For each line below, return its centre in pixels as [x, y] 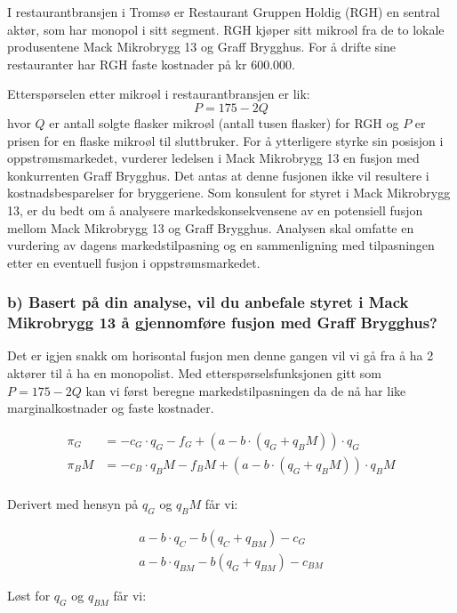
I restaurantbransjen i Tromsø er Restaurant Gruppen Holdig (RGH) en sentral [224, 12]
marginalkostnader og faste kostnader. [111, 408]
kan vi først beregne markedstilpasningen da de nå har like [246, 390]
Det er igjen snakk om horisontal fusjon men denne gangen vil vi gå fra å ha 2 [220, 355]
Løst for [29, 595]
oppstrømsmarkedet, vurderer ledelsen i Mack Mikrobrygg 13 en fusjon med [213, 158]
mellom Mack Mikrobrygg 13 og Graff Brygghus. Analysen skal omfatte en [211, 227]
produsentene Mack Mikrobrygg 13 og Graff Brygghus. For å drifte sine [201, 47]
